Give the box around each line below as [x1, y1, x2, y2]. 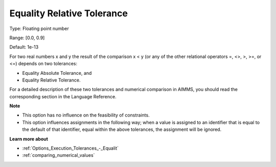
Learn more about [9, 135, 49, 142]
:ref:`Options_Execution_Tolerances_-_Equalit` [22, 145, 119, 151]
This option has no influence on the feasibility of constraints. [22, 112, 150, 118]
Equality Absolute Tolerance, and [22, 70, 92, 76]
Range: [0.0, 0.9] [9, 35, 45, 41]
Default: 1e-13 [9, 44, 39, 50]
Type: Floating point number [9, 25, 69, 32]
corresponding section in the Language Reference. [9, 93, 117, 99]
